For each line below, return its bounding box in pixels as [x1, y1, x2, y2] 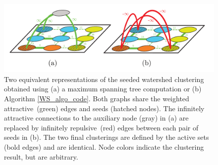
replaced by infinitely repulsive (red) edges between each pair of [4, 122, 199, 132]
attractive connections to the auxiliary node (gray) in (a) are [4, 113, 189, 123]
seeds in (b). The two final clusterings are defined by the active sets [4, 132, 209, 142]
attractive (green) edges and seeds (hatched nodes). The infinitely [4, 103, 205, 113]
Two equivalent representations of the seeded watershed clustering [4, 74, 204, 84]
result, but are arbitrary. [4, 151, 78, 162]
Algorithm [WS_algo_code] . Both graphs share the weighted [4, 93, 189, 104]
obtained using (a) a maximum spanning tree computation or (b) [4, 83, 202, 94]
